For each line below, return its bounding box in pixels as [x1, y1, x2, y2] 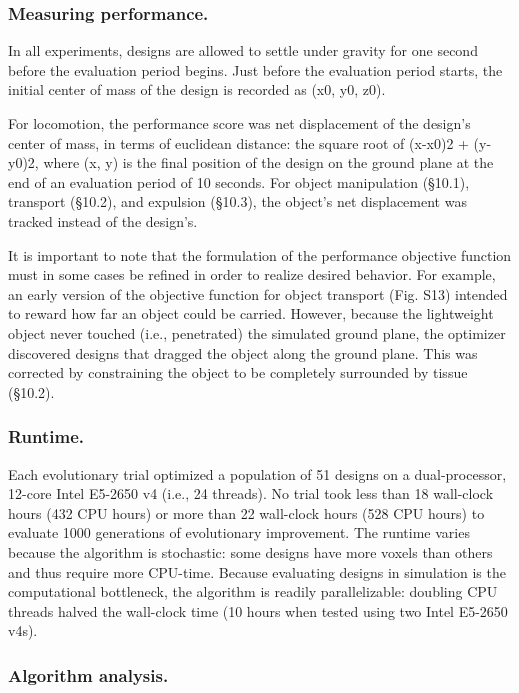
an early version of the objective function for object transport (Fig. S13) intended [8, 283, 508, 304]
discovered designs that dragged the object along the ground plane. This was [8, 342, 478, 363]
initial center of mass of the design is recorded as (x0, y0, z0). [8, 79, 386, 100]
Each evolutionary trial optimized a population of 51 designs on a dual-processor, [8, 463, 507, 484]
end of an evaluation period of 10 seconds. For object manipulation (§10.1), [8, 171, 470, 192]
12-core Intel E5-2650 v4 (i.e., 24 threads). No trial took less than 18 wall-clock [8, 483, 494, 504]
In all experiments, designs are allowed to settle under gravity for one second [8, 40, 478, 61]
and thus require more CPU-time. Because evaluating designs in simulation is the [8, 561, 506, 582]
